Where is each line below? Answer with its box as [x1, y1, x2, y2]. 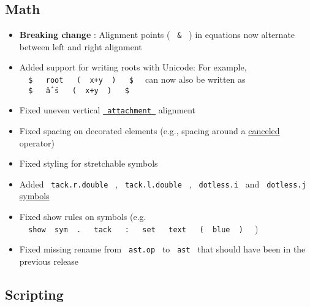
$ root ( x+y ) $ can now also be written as [28, 73, 246, 86]
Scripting [5, 284, 64, 303]
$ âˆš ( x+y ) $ [28, 86, 129, 95]
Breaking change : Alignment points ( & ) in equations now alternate [19, 28, 295, 41]
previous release [19, 254, 79, 267]
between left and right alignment [19, 40, 142, 53]
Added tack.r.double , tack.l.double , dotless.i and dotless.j [19, 177, 306, 190]
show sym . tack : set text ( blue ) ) [28, 222, 259, 235]
